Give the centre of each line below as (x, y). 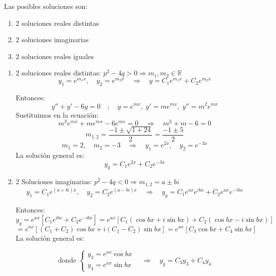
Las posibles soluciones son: (46, 6)
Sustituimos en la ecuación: (57, 114)
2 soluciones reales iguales (55, 56)
